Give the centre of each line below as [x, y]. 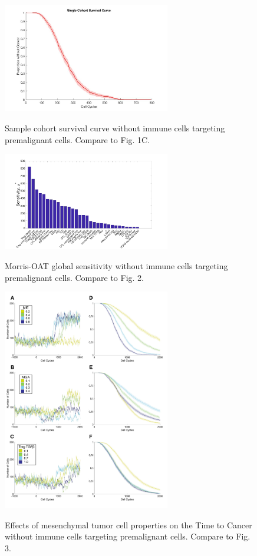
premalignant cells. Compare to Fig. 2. [75, 277]
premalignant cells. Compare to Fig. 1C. [78, 139]
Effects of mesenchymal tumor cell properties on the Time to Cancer [128, 524]
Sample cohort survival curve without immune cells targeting [115, 128]
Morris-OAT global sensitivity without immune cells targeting [116, 266]
